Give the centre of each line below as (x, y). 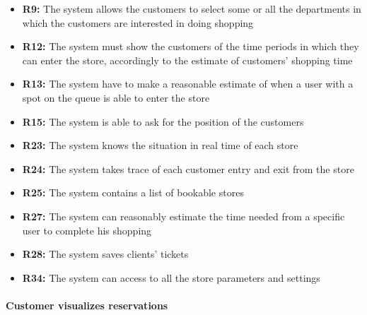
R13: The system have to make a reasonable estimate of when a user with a (188, 84)
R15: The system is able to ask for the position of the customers (163, 121)
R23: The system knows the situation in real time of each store (160, 145)
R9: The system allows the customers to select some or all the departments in (192, 8)
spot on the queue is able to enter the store (116, 97)
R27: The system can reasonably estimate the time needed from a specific (183, 216)
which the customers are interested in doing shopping (138, 22)
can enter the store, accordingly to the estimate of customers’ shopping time (187, 60)
